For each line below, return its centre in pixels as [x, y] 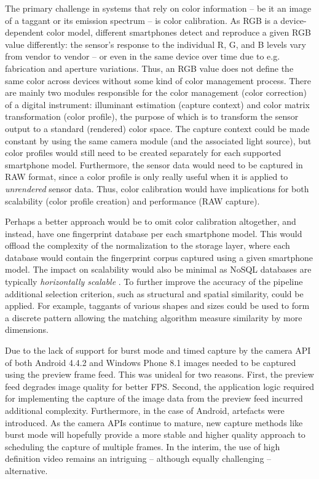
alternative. [26, 470]
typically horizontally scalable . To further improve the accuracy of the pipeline [154, 282]
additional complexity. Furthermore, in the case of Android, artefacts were [145, 410]
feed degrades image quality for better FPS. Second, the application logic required [160, 386]
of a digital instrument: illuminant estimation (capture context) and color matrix [157, 104]
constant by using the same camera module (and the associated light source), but [158, 140]
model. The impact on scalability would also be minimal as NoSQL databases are [158, 269]
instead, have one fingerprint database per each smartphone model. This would [154, 233]
